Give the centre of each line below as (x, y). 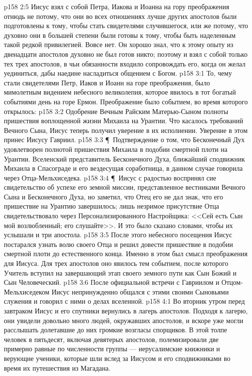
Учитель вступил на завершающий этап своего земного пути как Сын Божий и (120, 272)
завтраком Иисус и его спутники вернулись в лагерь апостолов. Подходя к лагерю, (126, 311)
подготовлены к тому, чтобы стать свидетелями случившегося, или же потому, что (126, 25)
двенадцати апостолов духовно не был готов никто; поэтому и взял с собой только (126, 54)
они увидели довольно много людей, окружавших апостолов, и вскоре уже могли (124, 320)
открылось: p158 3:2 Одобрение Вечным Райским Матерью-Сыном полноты (116, 111)
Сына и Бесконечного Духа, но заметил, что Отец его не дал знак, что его (114, 196)
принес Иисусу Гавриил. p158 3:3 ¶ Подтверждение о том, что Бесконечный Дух (124, 139)
